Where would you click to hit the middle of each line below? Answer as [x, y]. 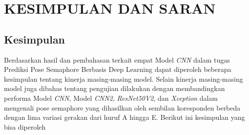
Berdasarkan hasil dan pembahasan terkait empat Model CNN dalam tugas [117, 59]
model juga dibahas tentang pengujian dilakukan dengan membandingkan [114, 88]
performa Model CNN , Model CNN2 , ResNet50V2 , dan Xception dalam [111, 98]
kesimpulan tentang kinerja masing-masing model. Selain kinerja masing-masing [124, 79]
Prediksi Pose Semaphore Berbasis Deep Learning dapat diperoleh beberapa [118, 69]
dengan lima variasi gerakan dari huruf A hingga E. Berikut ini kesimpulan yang [124, 117]
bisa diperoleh [25, 126]
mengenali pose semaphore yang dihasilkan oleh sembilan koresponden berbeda [122, 107]
